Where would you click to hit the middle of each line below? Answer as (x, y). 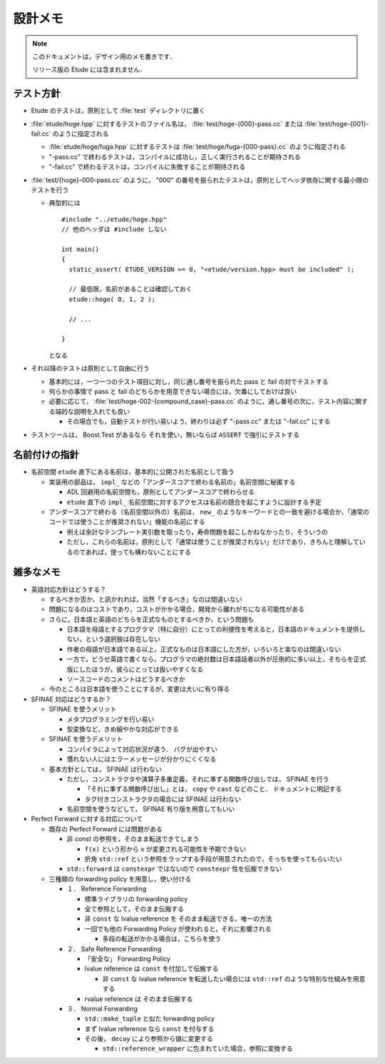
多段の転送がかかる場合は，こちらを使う (161, 939)
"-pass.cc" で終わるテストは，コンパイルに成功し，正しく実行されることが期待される (175, 156)
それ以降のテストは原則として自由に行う (90, 368)
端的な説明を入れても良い (92, 411)
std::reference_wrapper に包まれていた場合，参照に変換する (197, 1048)
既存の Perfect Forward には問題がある (106, 829)
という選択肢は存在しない (123, 639)
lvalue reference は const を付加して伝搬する (152, 969)
